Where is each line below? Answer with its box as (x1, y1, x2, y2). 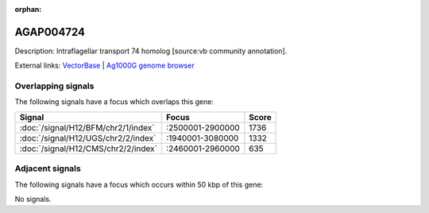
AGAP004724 (14, 25, 86, 39)
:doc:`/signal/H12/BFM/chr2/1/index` (19, 122, 155, 133)
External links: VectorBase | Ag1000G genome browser (14, 60, 195, 71)
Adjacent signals (14, 163, 81, 174)
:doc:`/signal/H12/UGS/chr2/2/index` (19, 132, 157, 143)
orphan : (14, 5, 42, 14)
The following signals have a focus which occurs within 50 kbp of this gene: (14, 180, 264, 189)
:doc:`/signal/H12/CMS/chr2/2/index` (19, 143, 158, 154)
